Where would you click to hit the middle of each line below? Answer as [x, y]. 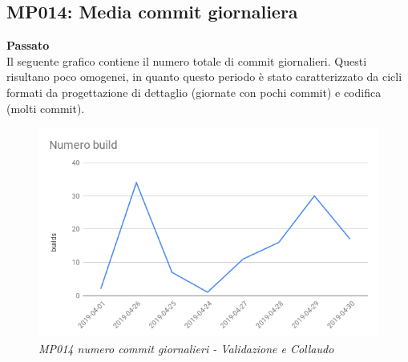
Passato [28, 45]
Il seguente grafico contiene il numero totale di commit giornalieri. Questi [187, 60]
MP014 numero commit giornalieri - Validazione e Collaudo [186, 348]
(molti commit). [46, 108]
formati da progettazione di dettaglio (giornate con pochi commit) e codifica [194, 92]
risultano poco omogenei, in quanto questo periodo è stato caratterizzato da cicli [204, 76]
